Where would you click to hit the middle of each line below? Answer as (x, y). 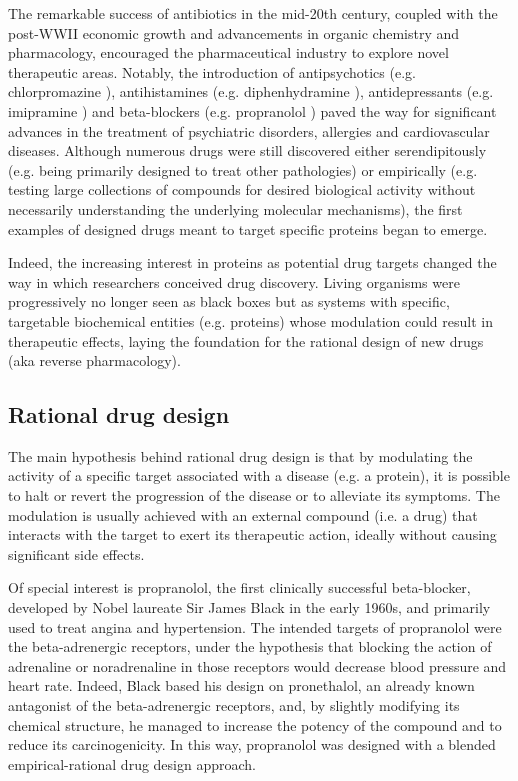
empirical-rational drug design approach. (132, 763)
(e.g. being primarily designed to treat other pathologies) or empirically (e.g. (243, 169)
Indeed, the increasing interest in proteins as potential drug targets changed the (252, 262)
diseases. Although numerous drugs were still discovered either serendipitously (247, 150)
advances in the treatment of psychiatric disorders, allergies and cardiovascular (249, 130)
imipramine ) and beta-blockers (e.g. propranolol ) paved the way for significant (252, 110)
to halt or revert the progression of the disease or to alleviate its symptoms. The (254, 495)
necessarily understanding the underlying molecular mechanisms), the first (235, 208)
